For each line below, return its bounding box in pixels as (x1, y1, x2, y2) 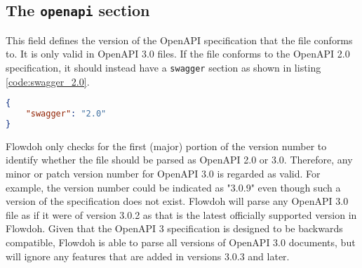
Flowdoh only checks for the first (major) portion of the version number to (6, 138, 327, 153)
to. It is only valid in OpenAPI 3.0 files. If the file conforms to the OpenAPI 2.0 (6, 46, 350, 61)
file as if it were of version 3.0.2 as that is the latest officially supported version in (6, 207, 357, 222)
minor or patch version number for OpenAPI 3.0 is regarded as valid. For (6, 166, 321, 181)
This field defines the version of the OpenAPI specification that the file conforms (6, 32, 353, 47)
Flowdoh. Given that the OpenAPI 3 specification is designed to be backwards (6, 221, 343, 236)
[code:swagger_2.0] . (6, 74, 90, 88)
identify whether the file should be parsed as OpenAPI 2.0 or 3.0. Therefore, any (6, 152, 353, 167)
